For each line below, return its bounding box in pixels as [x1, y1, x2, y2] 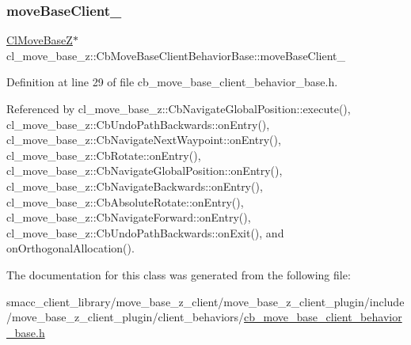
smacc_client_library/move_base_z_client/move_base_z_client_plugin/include [6, 293, 405, 309]
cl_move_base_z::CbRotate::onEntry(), [6, 146, 201, 163]
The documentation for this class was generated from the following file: [6, 266, 351, 282]
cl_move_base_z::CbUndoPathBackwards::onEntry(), [6, 116, 270, 132]
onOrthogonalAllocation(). [6, 240, 135, 256]
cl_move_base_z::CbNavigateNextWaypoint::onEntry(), [6, 131, 281, 148]
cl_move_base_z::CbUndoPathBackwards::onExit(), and [6, 224, 284, 241]
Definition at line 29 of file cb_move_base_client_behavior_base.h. [6, 74, 338, 90]
